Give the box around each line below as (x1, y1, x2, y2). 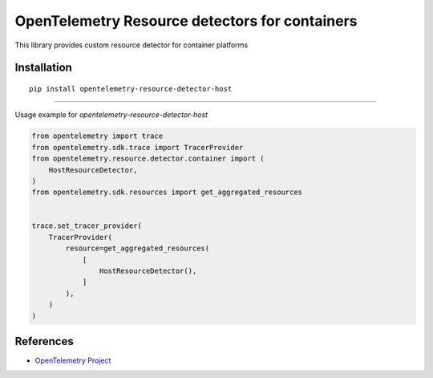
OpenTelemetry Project (34, 356, 111, 365)
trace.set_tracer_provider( (31, 222, 142, 230)
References (14, 334, 74, 348)
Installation (14, 61, 72, 75)
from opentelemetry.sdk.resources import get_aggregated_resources (31, 188, 303, 197)
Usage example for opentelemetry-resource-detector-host (14, 110, 208, 120)
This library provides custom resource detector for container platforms (14, 40, 249, 50)
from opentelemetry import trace (31, 132, 164, 140)
